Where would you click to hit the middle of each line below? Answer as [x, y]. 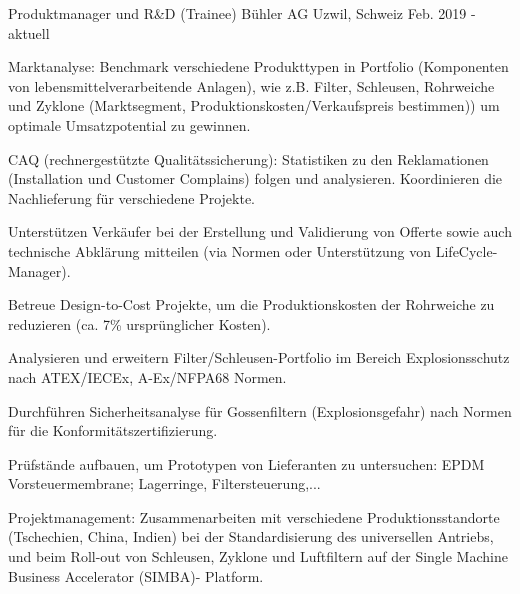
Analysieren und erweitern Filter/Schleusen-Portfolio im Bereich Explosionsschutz [259, 357]
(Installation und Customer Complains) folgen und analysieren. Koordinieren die [255, 178]
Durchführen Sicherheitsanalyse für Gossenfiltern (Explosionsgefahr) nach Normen [260, 410]
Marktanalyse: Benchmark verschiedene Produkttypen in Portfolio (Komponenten [258, 66]
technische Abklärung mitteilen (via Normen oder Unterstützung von [220, 250]
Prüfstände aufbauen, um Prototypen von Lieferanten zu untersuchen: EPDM [246, 463]
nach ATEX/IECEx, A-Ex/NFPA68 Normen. [147, 376]
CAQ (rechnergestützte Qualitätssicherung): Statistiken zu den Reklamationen [248, 158]
